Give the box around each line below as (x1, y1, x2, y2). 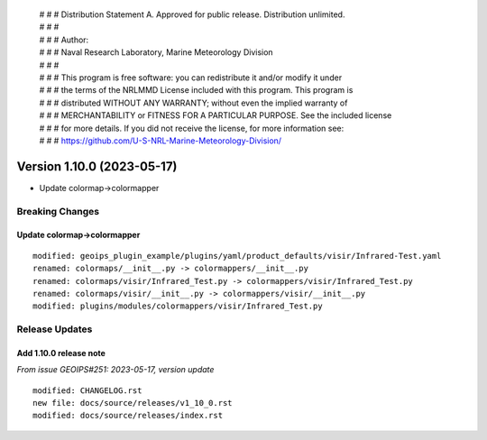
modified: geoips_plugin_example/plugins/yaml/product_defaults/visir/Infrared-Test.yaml (32, 251, 442, 261)
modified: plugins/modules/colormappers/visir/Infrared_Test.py (32, 301, 324, 311)
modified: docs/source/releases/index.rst (32, 410, 224, 421)
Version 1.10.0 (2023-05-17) (16, 159, 178, 174)
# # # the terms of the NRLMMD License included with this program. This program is (39, 85, 354, 96)
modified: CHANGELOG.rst (32, 385, 142, 396)
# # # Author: (39, 34, 89, 45)
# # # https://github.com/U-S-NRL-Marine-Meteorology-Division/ (39, 135, 282, 146)
